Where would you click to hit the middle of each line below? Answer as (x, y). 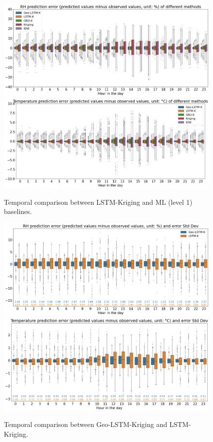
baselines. (18, 211)
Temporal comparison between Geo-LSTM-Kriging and (86, 424)
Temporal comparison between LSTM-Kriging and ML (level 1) (98, 202)
